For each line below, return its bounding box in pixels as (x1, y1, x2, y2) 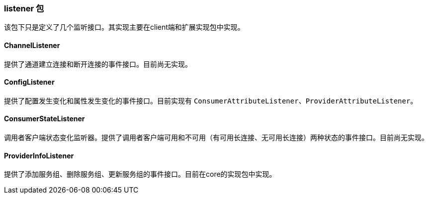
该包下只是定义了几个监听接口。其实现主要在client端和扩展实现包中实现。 (4, 23, 245, 32)
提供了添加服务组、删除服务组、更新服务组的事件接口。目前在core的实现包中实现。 (4, 170, 276, 179)
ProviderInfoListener (4, 151, 74, 160)
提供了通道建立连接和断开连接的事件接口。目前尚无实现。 (4, 59, 192, 68)
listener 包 (4, 3, 44, 13)
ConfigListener (4, 78, 55, 87)
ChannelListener (4, 41, 60, 49)
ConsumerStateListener (4, 114, 85, 123)
